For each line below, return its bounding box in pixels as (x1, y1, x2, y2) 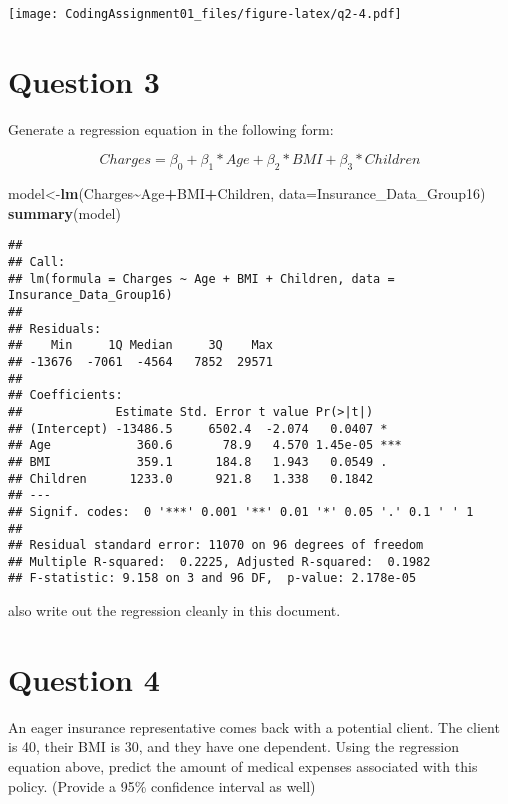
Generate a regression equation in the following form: (8, 118, 334, 139)
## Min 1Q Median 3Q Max (8, 338, 273, 353)
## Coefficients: (8, 388, 123, 403)
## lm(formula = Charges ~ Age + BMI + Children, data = (8, 271, 395, 286)
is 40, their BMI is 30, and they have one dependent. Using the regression (8, 736, 460, 757)
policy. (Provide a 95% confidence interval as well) (8, 775, 316, 796)
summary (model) (8, 202, 121, 223)
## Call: (8, 255, 66, 270)
